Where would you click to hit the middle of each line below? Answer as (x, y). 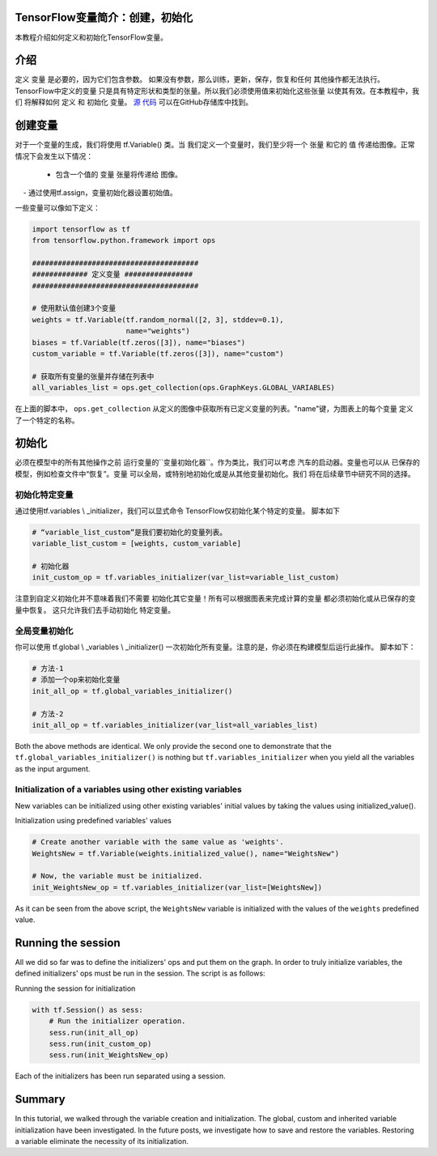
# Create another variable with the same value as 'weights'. (158, 842)
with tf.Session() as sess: (87, 1009)
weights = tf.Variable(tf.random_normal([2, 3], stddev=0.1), (158, 319)
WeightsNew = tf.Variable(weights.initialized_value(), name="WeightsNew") (186, 853)
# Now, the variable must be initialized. (117, 876)
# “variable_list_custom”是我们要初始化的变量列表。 (129, 532)
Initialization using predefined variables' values (93, 821)
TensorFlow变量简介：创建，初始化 (104, 17)
